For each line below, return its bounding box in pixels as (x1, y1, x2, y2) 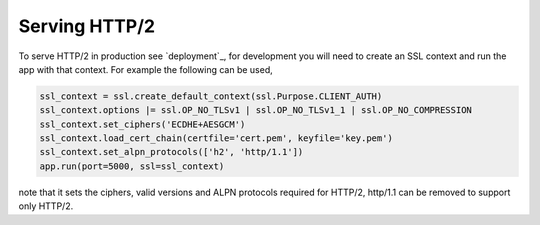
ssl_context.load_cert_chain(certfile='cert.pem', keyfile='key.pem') (39, 133, 394, 144)
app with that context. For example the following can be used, (18, 63, 274, 75)
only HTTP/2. (18, 200, 74, 212)
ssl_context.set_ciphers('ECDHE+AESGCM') (39, 118, 246, 130)
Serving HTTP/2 (18, 15, 155, 37)
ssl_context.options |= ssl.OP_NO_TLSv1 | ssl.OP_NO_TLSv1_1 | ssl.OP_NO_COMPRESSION (39, 105, 472, 116)
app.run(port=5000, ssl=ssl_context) (39, 160, 225, 172)
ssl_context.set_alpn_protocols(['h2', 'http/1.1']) (39, 146, 304, 158)
